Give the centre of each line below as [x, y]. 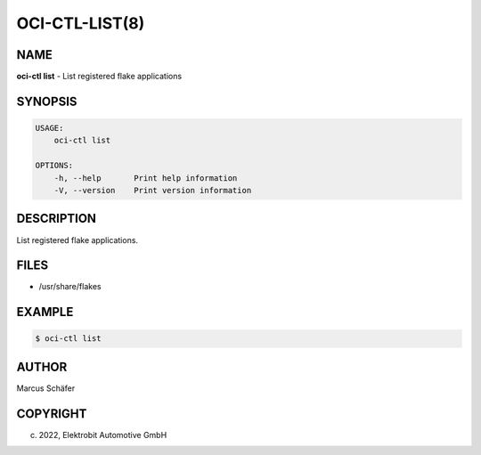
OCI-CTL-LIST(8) [81, 23]
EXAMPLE [45, 312]
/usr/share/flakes [70, 287]
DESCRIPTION [57, 219]
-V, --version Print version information [153, 191]
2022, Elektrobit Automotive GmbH [103, 435]
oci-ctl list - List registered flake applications [99, 77]
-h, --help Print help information [146, 178]
